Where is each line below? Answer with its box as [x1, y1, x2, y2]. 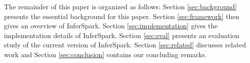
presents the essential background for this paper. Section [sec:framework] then [4, 11, 240, 21]
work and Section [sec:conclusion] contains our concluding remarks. [4, 49, 207, 59]
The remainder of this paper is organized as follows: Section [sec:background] [4, 1, 237, 11]
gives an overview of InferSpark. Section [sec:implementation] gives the [4, 21, 218, 31]
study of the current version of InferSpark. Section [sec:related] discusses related [4, 40, 246, 50]
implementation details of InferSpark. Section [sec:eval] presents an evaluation [4, 30, 240, 40]
